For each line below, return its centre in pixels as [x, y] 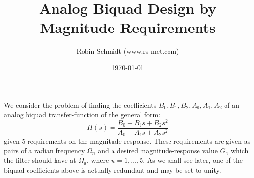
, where [98, 160]
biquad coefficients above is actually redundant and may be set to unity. [113, 170]
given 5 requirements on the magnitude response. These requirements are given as [127, 141]
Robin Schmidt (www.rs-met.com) [128, 51]
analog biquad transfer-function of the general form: [82, 114]
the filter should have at [40, 160]
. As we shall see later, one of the [193, 160]
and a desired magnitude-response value [158, 150]
